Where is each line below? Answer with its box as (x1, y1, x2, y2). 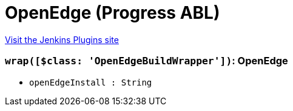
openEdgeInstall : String (29, 77, 152, 87)
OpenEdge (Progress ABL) (5, 2, 220, 23)
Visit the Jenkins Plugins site (5, 34, 119, 45)
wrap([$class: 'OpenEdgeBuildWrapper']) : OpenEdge (5, 55, 288, 67)
